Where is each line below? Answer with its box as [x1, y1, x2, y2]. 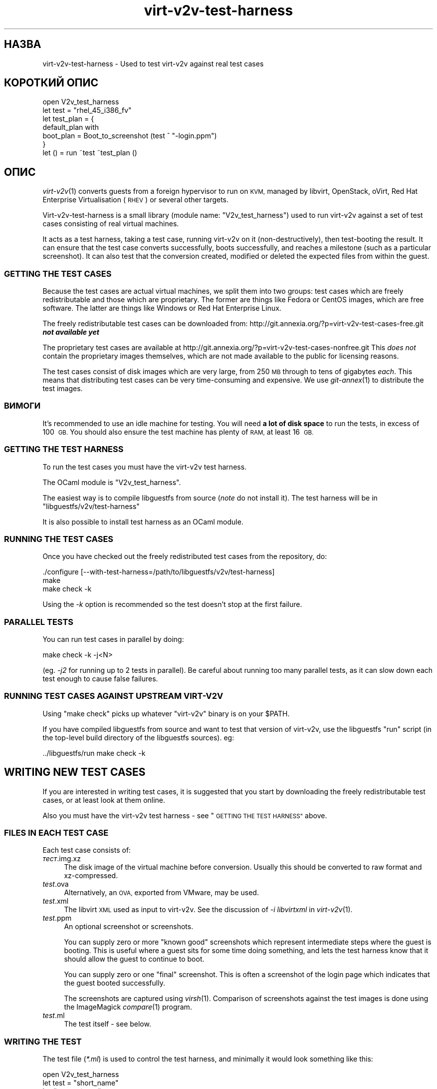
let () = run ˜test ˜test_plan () [42, 148, 137, 157]
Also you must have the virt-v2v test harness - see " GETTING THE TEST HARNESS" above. [42, 811, 327, 820]
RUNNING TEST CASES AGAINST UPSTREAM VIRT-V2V [4, 691, 223, 701]
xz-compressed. [64, 871, 118, 880]
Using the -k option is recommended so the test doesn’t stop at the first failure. [42, 600, 302, 609]
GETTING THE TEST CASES [4, 268, 112, 279]
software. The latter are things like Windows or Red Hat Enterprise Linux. [42, 304, 281, 313]
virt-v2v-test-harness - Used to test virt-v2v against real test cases [42, 59, 264, 68]
